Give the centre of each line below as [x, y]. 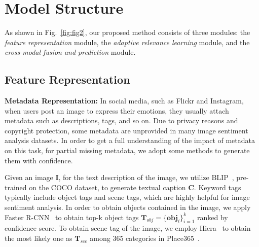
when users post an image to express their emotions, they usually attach [117, 110]
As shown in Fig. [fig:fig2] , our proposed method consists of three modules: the [127, 32]
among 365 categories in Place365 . [145, 238]
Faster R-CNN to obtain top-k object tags [72, 217]
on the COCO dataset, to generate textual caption [107, 187]
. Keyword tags [217, 187]
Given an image [29, 177]
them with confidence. [39, 160]
